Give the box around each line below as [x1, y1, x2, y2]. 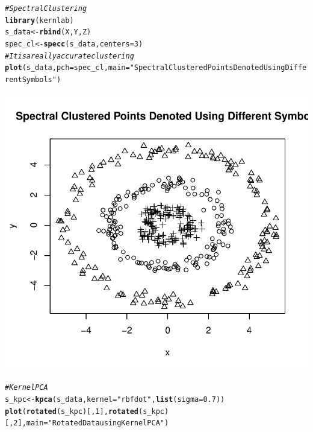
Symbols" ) [22, 75, 61, 84]
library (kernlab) [5, 16, 74, 25]
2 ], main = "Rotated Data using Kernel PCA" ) [13, 419, 169, 428]
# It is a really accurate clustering [5, 51, 134, 60]
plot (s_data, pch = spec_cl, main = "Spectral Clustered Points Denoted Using [5, 63, 285, 72]
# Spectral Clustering [5, 4, 87, 13]
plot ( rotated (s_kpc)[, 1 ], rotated [5, 407, 138, 416]
